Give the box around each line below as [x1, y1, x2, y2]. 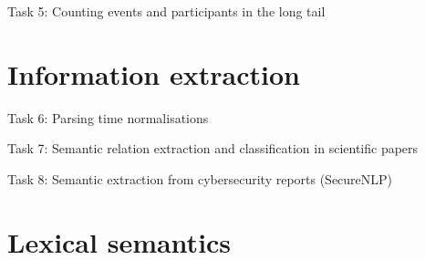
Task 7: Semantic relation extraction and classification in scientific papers [7, 139, 419, 158]
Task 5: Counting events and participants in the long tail [7, 2, 326, 20]
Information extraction [7, 55, 300, 92]
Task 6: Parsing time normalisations [7, 108, 209, 127]
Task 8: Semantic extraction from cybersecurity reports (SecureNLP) [7, 169, 393, 188]
